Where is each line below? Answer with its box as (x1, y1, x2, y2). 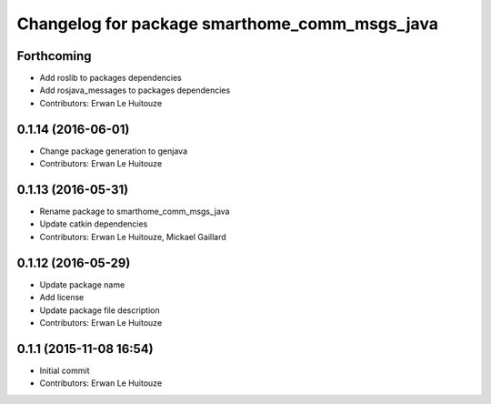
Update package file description (39, 305, 160, 316)
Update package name (39, 278, 125, 290)
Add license (39, 292, 85, 303)
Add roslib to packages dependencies (39, 73, 182, 84)
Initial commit (39, 365, 90, 376)
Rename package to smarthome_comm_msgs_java (39, 206, 230, 217)
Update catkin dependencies (39, 218, 148, 229)
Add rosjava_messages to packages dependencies (39, 85, 231, 96)
